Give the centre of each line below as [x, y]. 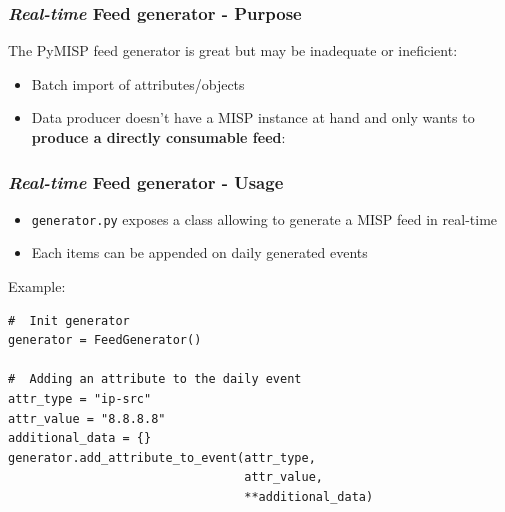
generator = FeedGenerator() [105, 340]
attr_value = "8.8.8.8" [87, 418]
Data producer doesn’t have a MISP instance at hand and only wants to [253, 117]
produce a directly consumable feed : [158, 137]
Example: [37, 286]
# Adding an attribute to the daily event [155, 379]
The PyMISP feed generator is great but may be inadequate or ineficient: [233, 50]
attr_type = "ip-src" [80, 399]
